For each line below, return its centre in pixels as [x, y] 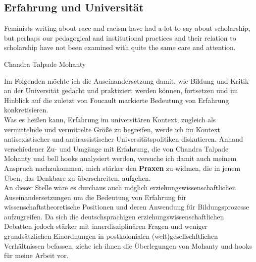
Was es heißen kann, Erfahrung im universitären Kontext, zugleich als [110, 119]
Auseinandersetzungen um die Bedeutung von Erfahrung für [95, 197]
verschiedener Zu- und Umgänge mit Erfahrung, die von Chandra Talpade [116, 148]
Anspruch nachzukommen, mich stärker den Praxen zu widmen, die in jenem [122, 168]
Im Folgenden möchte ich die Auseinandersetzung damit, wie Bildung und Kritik [127, 80]
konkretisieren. [26, 110]
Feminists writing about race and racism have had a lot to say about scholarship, [127, 28]
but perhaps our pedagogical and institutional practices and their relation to [120, 37]
